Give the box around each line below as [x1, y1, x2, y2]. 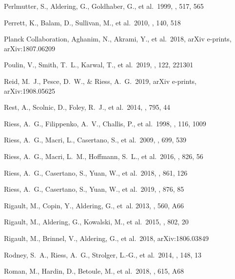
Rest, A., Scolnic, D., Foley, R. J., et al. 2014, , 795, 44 [4, 102, 170, 112]
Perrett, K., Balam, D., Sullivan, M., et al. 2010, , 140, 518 [4, 17, 181, 27]
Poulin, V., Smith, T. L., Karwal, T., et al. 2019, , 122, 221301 [4, 60, 194, 70]
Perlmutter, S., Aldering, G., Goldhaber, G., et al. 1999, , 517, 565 [4, 1, 204, 11]
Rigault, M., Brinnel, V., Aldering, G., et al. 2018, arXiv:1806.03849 [4, 233, 209, 243]
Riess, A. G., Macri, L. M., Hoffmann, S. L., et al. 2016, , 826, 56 [4, 151, 203, 161]
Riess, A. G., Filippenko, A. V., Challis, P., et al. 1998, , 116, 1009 [4, 118, 206, 128]
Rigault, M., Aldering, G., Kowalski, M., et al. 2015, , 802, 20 [4, 217, 189, 227]
